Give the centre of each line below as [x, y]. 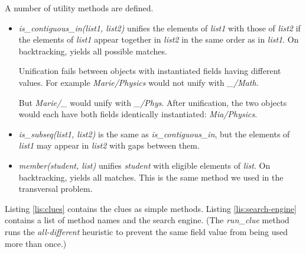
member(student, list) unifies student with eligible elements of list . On [144, 165]
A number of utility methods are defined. [79, 8]
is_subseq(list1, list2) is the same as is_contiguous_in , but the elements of [154, 134]
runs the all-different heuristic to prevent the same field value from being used [147, 231]
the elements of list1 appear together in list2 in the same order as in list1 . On [159, 39]
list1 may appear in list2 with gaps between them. [109, 145]
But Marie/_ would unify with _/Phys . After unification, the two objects [153, 102]
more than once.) [36, 243]
